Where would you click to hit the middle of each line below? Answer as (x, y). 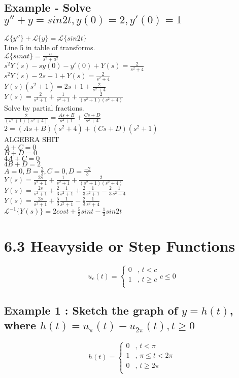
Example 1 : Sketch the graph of (91, 310)
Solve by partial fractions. (44, 108)
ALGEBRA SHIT (32, 139)
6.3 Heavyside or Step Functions (120, 246)
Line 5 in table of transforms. (50, 47)
